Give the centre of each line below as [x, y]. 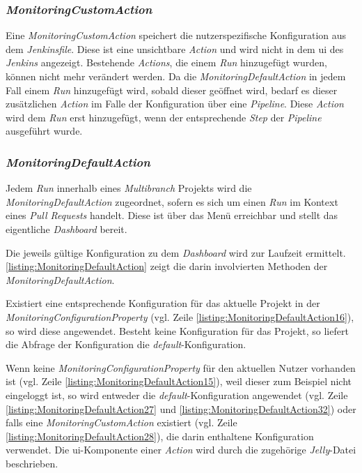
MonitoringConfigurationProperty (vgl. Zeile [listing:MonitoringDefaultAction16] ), [180, 316]
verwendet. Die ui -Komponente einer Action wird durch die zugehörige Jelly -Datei [181, 450]
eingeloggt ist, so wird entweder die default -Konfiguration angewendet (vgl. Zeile [177, 395]
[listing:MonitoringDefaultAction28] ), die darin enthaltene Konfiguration [160, 436]
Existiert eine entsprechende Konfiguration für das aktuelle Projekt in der [163, 303]
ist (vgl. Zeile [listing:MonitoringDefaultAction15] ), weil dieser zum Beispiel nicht [179, 381]
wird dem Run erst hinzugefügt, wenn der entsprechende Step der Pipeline [164, 117]
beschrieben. [32, 463]
